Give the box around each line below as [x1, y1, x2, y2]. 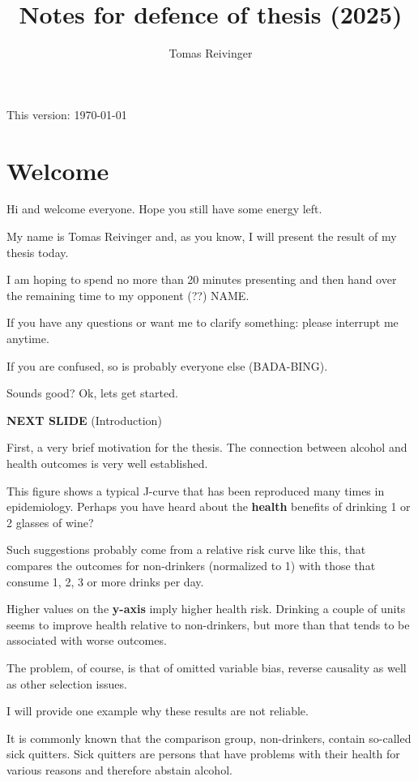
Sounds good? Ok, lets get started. [6, 384, 178, 401]
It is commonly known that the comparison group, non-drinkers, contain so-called [6, 729, 412, 746]
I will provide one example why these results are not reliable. [6, 702, 309, 719]
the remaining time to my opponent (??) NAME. [6, 286, 250, 303]
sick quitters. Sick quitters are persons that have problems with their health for [6, 745, 400, 762]
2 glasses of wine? [6, 513, 94, 530]
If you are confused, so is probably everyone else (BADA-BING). [6, 357, 328, 374]
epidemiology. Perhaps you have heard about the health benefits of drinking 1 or [6, 498, 411, 515]
